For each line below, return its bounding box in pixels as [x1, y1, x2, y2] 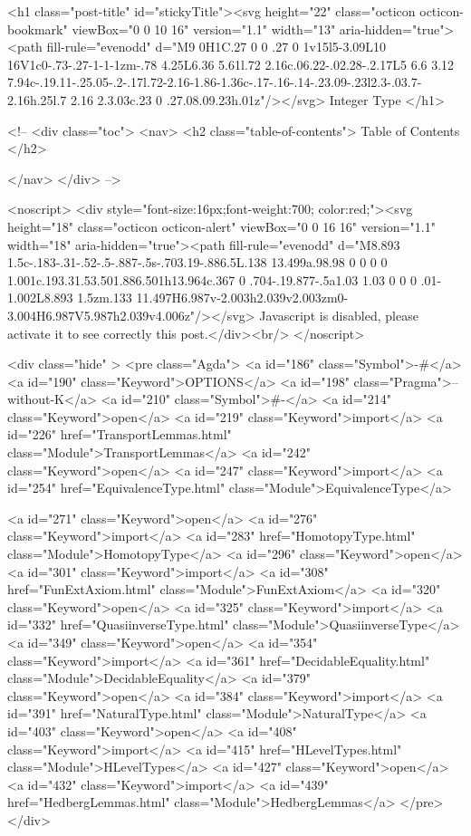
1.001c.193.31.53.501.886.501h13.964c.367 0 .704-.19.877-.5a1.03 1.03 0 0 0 [7, 270, 417, 289]
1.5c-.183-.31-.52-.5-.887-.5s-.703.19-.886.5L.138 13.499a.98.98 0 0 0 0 [7, 253, 388, 272]
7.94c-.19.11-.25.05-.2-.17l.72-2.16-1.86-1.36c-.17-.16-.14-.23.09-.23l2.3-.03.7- [7, 72, 422, 91]
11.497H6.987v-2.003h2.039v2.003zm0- [136, 288, 349, 307]
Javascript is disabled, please [259, 305, 418, 324]
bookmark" [7, 19, 68, 38]
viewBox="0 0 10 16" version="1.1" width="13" [72, 19, 336, 38]
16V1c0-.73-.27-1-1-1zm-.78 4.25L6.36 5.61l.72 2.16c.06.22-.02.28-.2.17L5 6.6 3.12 [7, 54, 455, 73]
